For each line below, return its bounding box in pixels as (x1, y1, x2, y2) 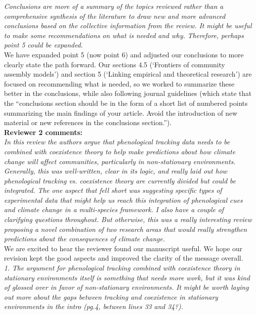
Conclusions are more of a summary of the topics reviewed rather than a (4, 1, 223, 11)
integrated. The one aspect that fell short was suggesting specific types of (4, 185, 222, 195)
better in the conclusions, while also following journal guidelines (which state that (4, 88, 252, 98)
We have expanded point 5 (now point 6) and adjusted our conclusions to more (4, 49, 244, 59)
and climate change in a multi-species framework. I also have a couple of (4, 204, 224, 215)
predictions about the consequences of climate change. (4, 233, 165, 244)
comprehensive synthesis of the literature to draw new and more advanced (4, 10, 225, 21)
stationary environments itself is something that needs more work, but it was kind (4, 272, 250, 282)
